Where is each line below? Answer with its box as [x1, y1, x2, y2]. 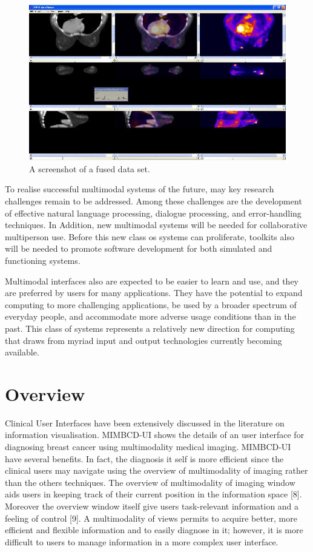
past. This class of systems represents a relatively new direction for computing [5, 321, 295, 334]
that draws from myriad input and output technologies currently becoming [5, 334, 282, 346]
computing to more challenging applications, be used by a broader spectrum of [5, 298, 297, 311]
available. [5, 346, 39, 358]
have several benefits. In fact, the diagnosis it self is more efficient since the [5, 452, 284, 465]
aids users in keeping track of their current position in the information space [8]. [5, 488, 302, 500]
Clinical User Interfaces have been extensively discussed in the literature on [5, 416, 285, 429]
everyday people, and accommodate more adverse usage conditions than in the [5, 310, 296, 323]
